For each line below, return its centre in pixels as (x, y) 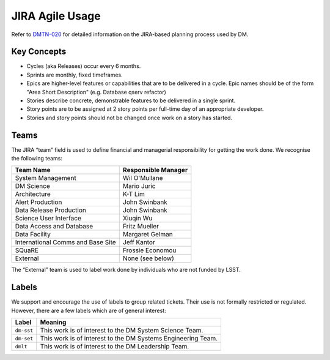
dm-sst (24, 330)
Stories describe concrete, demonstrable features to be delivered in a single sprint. (131, 100)
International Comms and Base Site (65, 242)
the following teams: (37, 159)
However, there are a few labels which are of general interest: (89, 310)
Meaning (53, 323)
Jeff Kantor (139, 242)
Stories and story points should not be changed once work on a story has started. (129, 118)
